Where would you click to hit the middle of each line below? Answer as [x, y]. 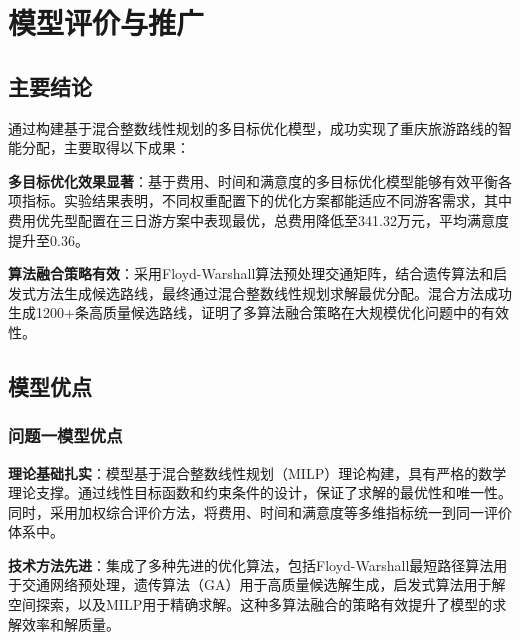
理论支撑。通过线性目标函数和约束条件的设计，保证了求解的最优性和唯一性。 [260, 492]
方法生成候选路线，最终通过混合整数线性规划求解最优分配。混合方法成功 [273, 292]
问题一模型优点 [65, 435]
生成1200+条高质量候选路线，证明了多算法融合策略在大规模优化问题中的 [244, 312]
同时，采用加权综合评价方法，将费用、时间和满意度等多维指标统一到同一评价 [260, 511]
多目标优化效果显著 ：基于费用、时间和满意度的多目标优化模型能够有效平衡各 [260, 180]
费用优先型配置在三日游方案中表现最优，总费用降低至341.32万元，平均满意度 [258, 219]
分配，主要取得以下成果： [105, 147]
